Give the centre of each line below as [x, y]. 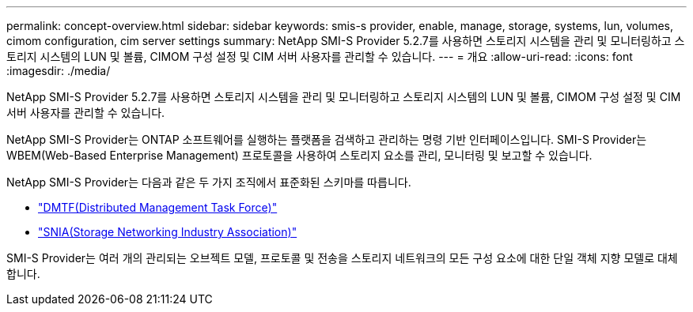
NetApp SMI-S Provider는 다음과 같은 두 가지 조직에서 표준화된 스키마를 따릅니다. [209, 182]
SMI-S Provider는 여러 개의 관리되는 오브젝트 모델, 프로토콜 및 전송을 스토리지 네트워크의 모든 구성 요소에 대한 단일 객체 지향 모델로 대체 [342, 258]
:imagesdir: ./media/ [59, 71]
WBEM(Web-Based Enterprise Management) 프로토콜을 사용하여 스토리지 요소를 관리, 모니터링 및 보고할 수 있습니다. [299, 155]
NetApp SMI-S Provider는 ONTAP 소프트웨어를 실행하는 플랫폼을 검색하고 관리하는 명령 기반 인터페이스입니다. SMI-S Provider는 [327, 139]
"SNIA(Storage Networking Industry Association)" [168, 232]
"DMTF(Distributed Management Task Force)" [158, 207]
